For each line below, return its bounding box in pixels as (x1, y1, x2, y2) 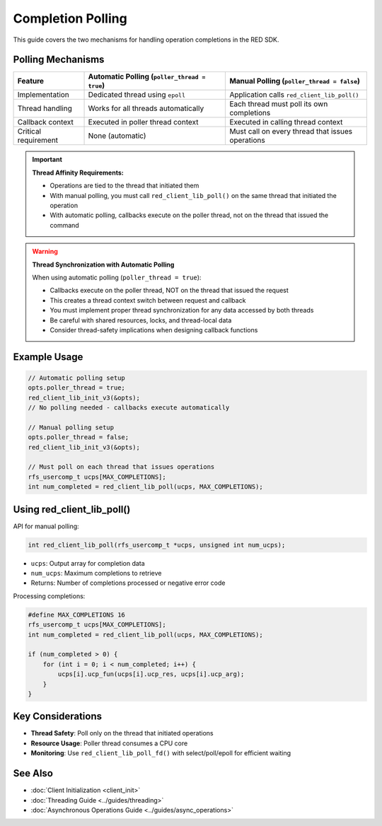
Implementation (17, 90, 70, 100)
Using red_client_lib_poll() (13, 503, 131, 516)
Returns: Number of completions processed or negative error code (30, 578, 226, 587)
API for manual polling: (13, 522, 79, 530)
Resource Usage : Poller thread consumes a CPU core (30, 739, 188, 748)
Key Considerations (13, 711, 103, 723)
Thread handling (17, 103, 72, 113)
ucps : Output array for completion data (30, 559, 145, 567)
